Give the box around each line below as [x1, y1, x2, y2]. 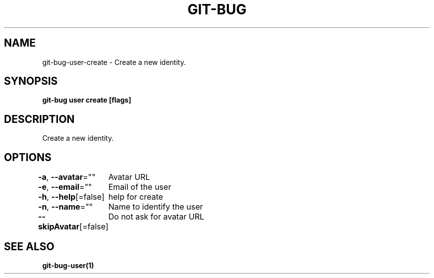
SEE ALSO [4, 240, 54, 253]
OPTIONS [4, 151, 52, 164]
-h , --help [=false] [38, 192, 105, 202]
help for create [108, 192, 163, 202]
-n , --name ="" [38, 202, 93, 212]
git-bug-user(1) [42, 261, 94, 270]
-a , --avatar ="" [38, 172, 96, 182]
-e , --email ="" [38, 182, 92, 192]
